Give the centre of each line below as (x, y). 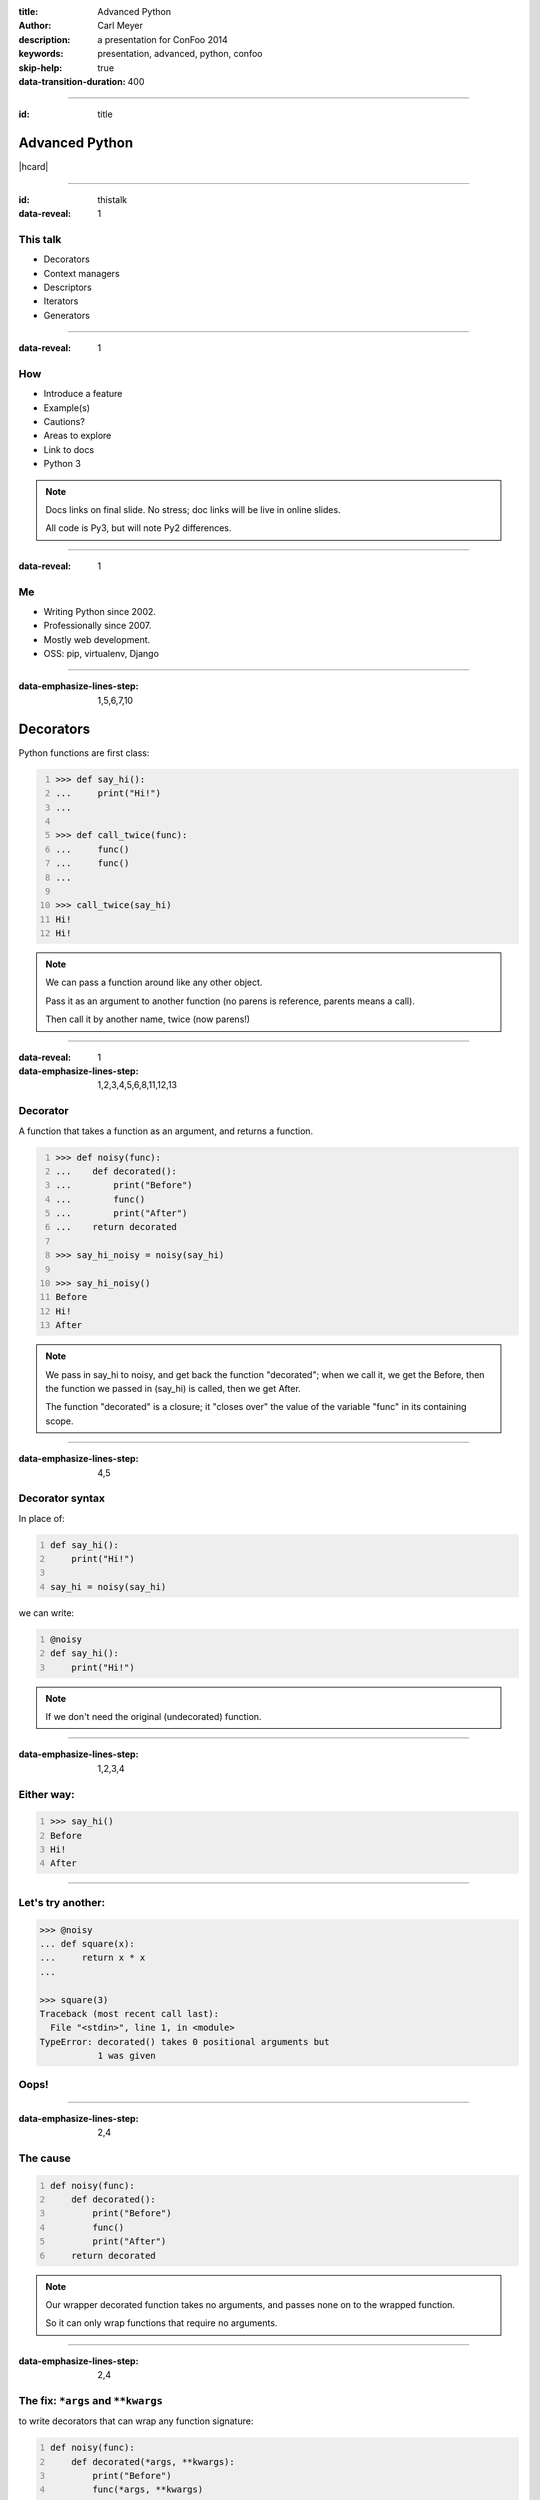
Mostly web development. (97, 639)
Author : (35, 26)
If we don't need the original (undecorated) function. (153, 1716)
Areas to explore (77, 436)
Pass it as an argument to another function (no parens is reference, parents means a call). (230, 1001)
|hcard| (33, 167)
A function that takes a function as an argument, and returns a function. (166, 1131)
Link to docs (69, 449)
